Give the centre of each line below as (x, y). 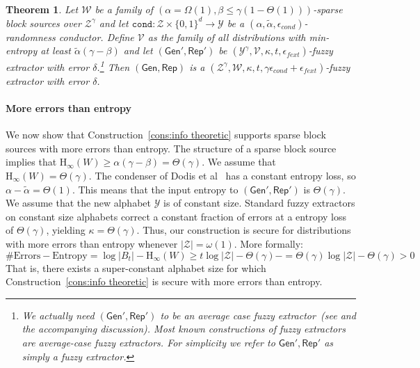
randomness (31, 37)
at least (56, 50)
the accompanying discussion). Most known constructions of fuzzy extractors (184, 329)
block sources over (43, 23)
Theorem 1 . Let (42, 9)
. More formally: (268, 243)
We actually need (58, 315)
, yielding (66, 230)
